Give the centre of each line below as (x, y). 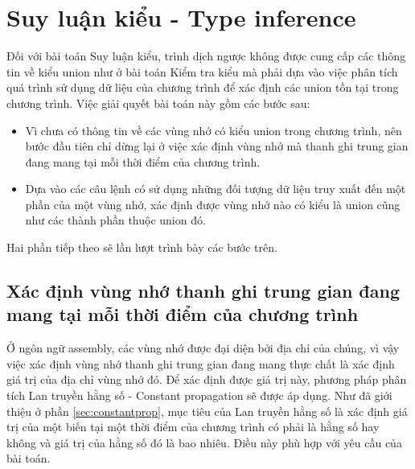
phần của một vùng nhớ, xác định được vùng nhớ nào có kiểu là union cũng (213, 204)
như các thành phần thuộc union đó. (115, 220)
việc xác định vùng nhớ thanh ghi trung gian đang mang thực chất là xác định (201, 363)
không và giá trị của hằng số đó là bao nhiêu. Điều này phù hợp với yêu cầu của (204, 442)
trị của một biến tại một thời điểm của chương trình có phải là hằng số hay (193, 427)
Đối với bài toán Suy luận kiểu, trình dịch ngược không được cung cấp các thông (206, 56)
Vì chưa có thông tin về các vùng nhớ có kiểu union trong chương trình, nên (214, 130)
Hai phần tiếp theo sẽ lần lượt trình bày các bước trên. (142, 247)
